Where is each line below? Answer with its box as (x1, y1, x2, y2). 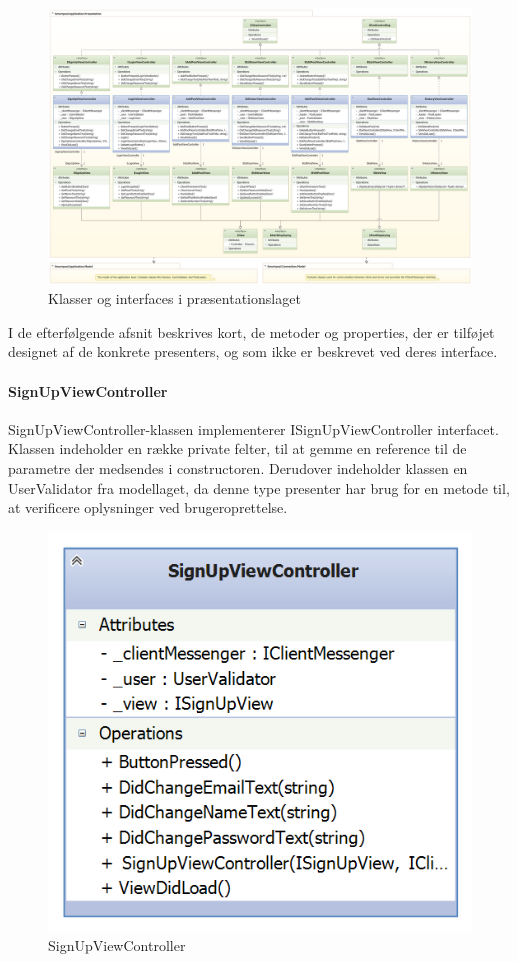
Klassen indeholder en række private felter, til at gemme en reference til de (8, 438, 467, 459)
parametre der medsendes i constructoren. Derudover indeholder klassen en (8, 457, 468, 478)
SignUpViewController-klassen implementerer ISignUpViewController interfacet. (8, 418, 499, 439)
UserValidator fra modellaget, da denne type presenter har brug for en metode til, (8, 477, 510, 498)
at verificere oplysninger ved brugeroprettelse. (8, 497, 288, 518)
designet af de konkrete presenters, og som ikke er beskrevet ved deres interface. (8, 341, 498, 362)
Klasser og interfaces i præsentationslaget (48, 288, 301, 309)
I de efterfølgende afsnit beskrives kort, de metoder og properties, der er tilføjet (8, 321, 495, 342)
